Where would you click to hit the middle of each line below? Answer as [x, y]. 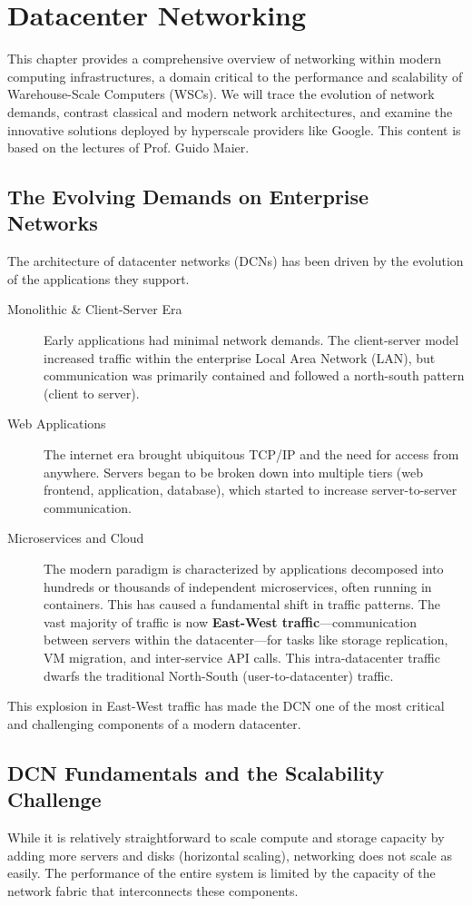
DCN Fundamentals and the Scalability [196, 772]
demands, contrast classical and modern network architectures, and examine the [230, 111]
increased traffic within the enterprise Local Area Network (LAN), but [240, 357]
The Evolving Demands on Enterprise [188, 197]
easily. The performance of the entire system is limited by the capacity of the [221, 873]
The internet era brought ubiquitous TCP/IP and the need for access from [251, 454]
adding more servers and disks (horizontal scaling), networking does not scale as [230, 855]
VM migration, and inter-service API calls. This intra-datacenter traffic [242, 657]
